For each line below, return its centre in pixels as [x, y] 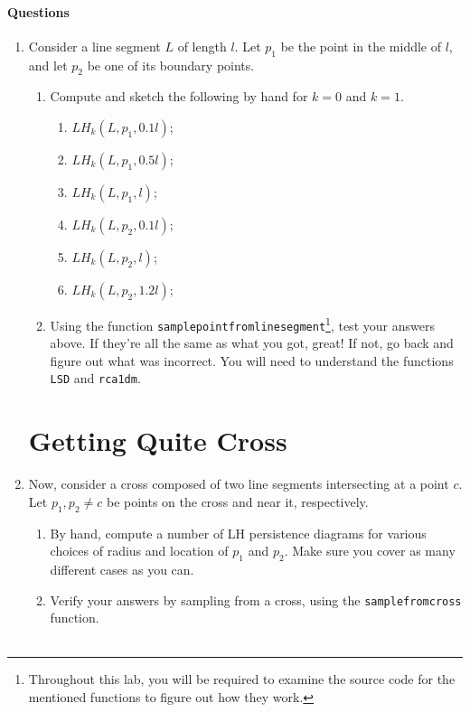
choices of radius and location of [139, 551]
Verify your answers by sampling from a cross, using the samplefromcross [256, 600]
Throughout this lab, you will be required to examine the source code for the [242, 679]
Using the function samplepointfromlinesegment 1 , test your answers [242, 323]
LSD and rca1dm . [95, 378]
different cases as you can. [122, 570]
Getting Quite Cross [158, 440]
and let [48, 65]
